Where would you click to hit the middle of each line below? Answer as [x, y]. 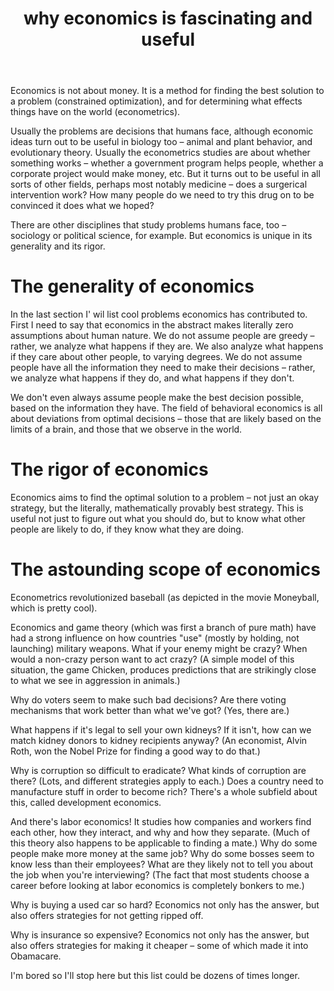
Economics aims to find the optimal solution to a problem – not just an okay [165, 498]
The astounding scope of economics [165, 569]
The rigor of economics [109, 469]
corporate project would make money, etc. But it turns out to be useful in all [165, 174]
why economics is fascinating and [168, 18]
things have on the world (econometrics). [95, 112]
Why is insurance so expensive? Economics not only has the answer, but [160, 935]
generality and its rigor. [58, 246]
